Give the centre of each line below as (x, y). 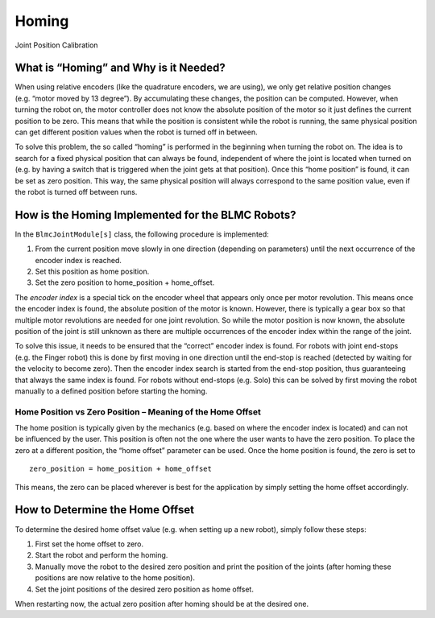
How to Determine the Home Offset (105, 510)
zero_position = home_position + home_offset (121, 469)
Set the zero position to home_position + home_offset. (125, 282)
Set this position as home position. (92, 272)
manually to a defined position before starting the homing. (111, 391)
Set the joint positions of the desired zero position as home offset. (144, 589)
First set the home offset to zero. (89, 544)
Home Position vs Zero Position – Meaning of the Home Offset (138, 412)
